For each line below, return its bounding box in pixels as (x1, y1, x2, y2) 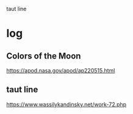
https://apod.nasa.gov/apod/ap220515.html (6, 67, 115, 74)
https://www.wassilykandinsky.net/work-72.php (6, 101, 127, 108)
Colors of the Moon (6, 51, 81, 61)
